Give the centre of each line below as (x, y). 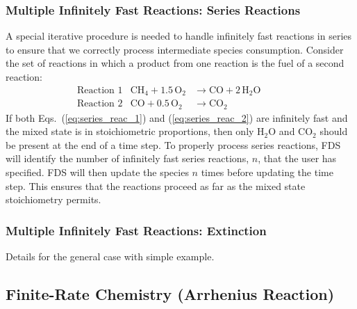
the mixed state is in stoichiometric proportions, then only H (135, 131)
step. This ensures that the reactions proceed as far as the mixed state (156, 185)
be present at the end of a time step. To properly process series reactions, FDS (173, 144)
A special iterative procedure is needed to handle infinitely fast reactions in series (179, 36)
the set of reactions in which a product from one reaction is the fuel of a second (175, 63)
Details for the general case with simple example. (110, 256)
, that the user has (297, 158)
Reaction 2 (100, 104)
